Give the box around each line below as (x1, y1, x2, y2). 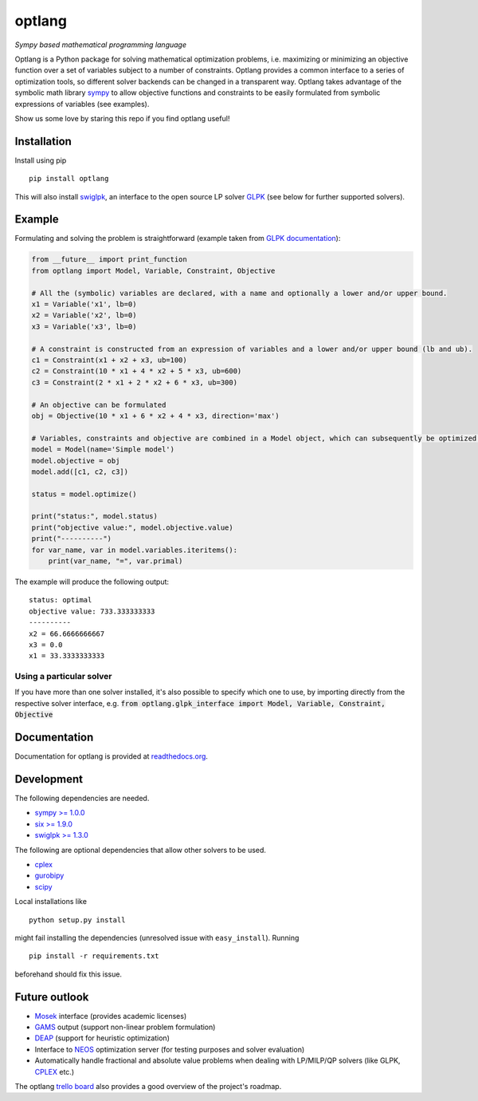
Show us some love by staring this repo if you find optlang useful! (14, 113, 230, 123)
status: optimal (29, 595, 92, 605)
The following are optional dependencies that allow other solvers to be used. (14, 845, 267, 854)
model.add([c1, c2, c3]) (31, 467, 129, 476)
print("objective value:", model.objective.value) (31, 523, 234, 532)
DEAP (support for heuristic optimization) (34, 1033, 170, 1043)
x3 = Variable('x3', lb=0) (31, 322, 137, 331)
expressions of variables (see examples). (14, 99, 150, 109)
